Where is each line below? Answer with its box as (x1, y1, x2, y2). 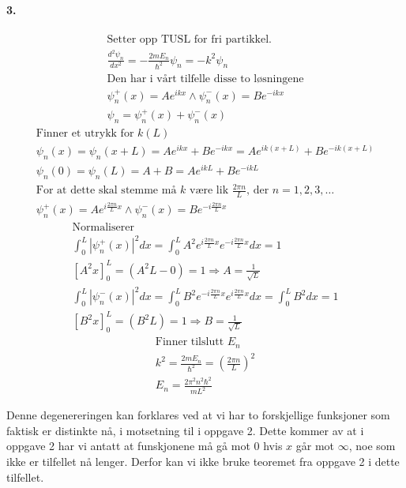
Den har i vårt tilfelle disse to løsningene (107, 73, 304, 84)
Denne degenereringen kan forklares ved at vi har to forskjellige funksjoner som (6, 407, 390, 423)
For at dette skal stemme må (36, 185, 177, 197)
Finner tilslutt (155, 336, 224, 348)
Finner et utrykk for (36, 127, 134, 139)
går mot (295, 437, 335, 454)
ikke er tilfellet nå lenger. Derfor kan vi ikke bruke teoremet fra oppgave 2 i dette (6, 452, 400, 469)
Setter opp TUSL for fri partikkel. (107, 33, 272, 45)
